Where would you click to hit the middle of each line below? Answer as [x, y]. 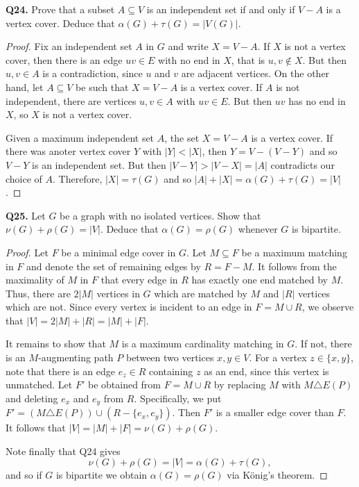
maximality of [35, 280]
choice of [24, 178]
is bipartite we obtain [102, 475]
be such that [102, 86]
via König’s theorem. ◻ [277, 475]
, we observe [328, 307]
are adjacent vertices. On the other [255, 73]
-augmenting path [76, 357]
